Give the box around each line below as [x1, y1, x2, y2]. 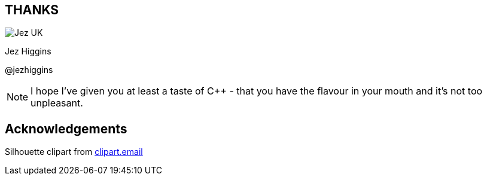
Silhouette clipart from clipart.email [5, 147, 143, 157]
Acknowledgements [5, 121, 127, 136]
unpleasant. [31, 97, 83, 109]
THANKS [5, 2, 59, 17]
